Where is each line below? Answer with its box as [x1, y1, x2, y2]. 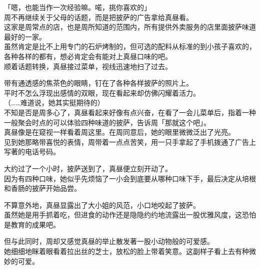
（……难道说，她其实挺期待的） [4, 97, 104, 108]
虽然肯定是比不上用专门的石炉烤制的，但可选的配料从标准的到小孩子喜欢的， [4, 41, 256, 52]
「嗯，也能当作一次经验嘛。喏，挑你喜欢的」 [4, 2, 151, 12]
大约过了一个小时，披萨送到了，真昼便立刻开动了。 [4, 163, 172, 173]
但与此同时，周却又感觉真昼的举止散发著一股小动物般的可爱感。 [4, 236, 214, 246]
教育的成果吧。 [10, 219, 60, 229]
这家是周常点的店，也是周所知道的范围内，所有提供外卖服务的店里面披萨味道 [4, 22, 256, 32]
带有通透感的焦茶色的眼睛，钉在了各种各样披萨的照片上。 [4, 78, 193, 88]
